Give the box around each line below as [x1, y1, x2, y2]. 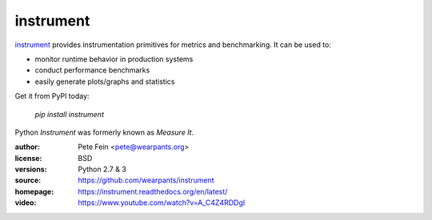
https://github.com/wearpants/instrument [78, 175, 214, 185]
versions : [14, 164, 47, 175]
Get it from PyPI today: [14, 92, 90, 101]
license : [14, 153, 42, 163]
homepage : [14, 187, 54, 196]
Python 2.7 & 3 [78, 164, 127, 175]
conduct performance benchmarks [34, 65, 150, 75]
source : [14, 175, 42, 185]
